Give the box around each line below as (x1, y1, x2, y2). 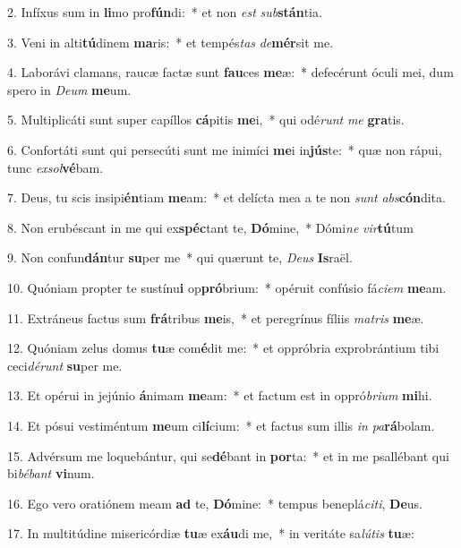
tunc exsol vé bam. (7, 158, 104, 176)
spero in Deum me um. (7, 80, 132, 98)
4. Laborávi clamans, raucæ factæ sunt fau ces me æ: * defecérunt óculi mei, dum (7, 63, 454, 81)
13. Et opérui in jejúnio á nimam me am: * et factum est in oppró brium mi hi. (7, 386, 432, 405)
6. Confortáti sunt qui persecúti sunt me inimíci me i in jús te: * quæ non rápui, (7, 140, 442, 158)
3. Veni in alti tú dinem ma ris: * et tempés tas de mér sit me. (7, 32, 334, 51)
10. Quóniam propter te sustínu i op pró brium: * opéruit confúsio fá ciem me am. (7, 278, 447, 296)
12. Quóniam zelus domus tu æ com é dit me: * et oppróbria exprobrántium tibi (7, 338, 440, 357)
